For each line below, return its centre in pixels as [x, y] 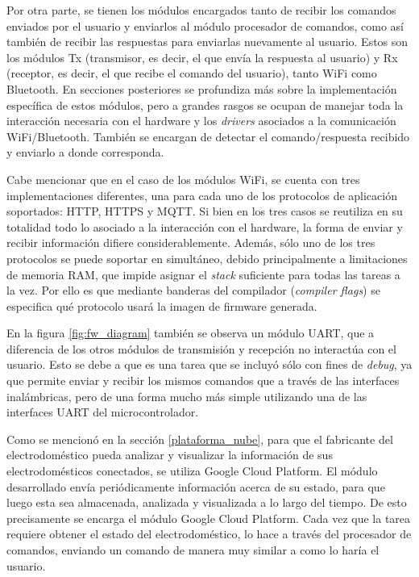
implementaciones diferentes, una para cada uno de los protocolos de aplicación [202, 195]
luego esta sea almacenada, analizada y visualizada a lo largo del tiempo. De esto [207, 502]
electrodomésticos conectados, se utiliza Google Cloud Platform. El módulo [192, 471]
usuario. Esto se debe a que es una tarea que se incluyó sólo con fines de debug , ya [209, 364]
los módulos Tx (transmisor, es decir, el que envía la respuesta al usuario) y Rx [202, 57]
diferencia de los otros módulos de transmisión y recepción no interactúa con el [201, 348]
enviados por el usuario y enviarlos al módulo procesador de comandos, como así [205, 25]
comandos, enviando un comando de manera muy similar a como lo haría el [193, 550]
